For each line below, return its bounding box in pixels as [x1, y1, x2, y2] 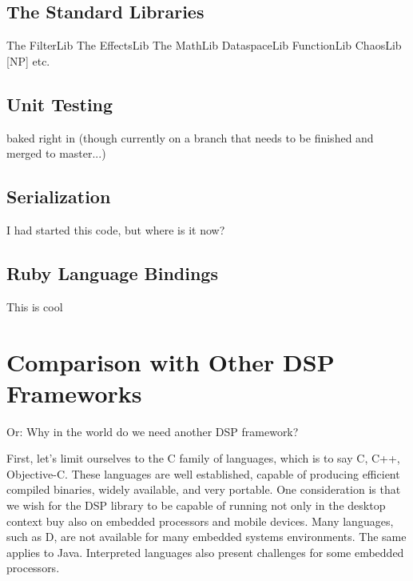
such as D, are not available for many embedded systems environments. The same [6, 528, 407, 545]
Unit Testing [6, 91, 113, 116]
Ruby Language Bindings [6, 260, 218, 285]
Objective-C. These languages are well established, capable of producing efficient [6, 465, 400, 482]
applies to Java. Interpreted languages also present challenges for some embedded [6, 543, 404, 560]
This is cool [6, 298, 63, 315]
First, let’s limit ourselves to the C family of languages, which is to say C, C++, [6, 450, 400, 467]
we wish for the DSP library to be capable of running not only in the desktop [6, 497, 386, 514]
